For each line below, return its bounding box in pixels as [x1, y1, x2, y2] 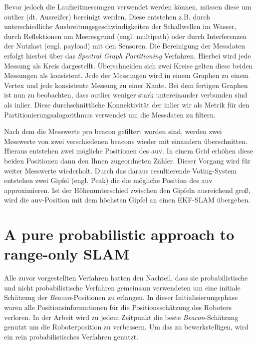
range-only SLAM [4, 243, 130, 264]
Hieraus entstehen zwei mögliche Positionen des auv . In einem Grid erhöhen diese [4, 145, 253, 156]
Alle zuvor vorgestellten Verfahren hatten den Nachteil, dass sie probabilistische [4, 272, 248, 283]
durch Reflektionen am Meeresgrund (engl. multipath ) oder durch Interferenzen [4, 30, 247, 41]
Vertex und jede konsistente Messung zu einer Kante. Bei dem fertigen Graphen [4, 79, 248, 90]
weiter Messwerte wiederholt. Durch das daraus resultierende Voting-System [4, 165, 237, 175]
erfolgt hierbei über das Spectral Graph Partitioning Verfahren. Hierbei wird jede [4, 50, 251, 60]
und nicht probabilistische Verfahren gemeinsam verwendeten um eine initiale [4, 282, 241, 292]
